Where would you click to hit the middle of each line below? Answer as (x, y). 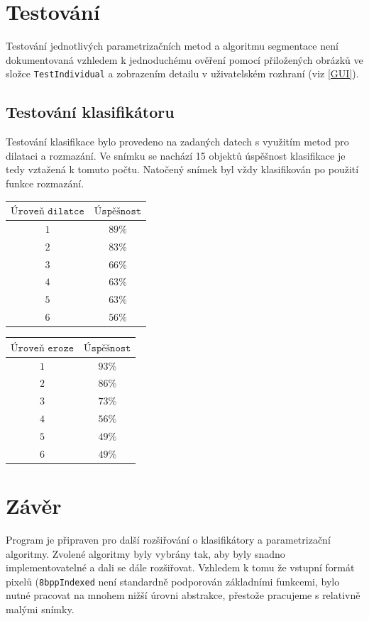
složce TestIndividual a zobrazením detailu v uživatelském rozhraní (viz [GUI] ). (182, 73)
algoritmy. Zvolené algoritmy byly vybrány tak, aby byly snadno (145, 553)
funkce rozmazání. (45, 183)
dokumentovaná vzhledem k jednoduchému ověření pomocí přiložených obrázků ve (184, 59)
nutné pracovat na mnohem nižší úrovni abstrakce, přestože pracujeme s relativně (183, 595)
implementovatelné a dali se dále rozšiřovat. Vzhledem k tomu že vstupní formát (180, 567)
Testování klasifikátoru (90, 112)
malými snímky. (40, 609)
